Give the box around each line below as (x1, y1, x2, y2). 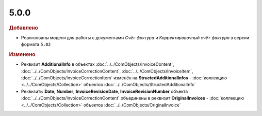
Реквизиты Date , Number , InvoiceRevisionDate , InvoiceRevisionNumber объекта (21, 88, 188, 94)
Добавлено (9, 24, 38, 31)
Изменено (9, 51, 36, 58)
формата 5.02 (21, 42, 51, 47)
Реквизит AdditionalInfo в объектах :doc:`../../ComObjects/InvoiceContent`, (21, 61, 174, 67)
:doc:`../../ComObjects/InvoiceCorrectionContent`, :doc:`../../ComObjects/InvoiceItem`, (21, 68, 194, 74)
